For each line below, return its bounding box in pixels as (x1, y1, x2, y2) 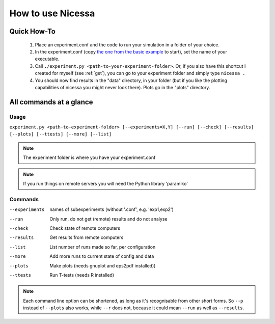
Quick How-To (9, 27, 56, 36)
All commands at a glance (9, 97, 93, 106)
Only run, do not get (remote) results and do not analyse (49, 215, 168, 222)
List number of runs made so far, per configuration (49, 244, 156, 250)
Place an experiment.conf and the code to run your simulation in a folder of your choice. (35, 41, 220, 48)
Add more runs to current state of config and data (49, 253, 154, 259)
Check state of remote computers (49, 225, 121, 231)
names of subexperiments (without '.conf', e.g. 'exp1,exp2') (49, 206, 174, 212)
